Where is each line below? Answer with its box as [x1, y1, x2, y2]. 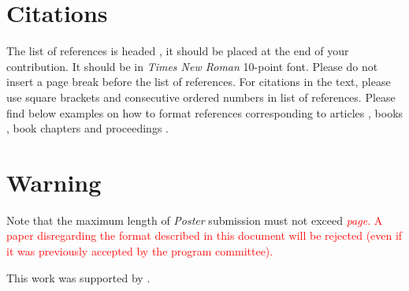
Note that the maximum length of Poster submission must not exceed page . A [6, 211, 383, 228]
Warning [6, 166, 102, 198]
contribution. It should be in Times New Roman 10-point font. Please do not [6, 58, 378, 74]
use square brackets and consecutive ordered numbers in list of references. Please [6, 88, 396, 105]
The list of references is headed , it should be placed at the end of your [6, 43, 349, 59]
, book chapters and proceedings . [6, 120, 169, 136]
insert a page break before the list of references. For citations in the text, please [6, 73, 391, 90]
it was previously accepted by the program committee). [6, 243, 273, 259]
